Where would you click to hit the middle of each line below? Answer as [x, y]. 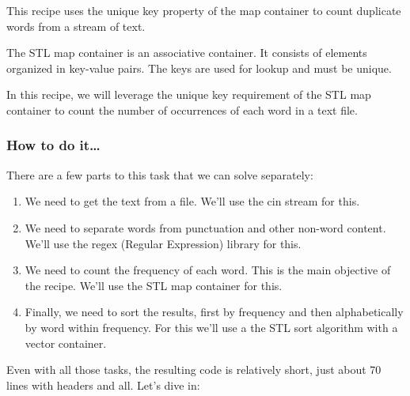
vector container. [66, 343]
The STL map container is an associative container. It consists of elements [187, 53]
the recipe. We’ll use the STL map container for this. [154, 285]
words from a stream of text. [76, 26]
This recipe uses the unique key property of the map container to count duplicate [204, 10]
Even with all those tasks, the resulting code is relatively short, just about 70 [194, 370]
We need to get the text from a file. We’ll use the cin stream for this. [192, 201]
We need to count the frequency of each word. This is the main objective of [208, 270]
